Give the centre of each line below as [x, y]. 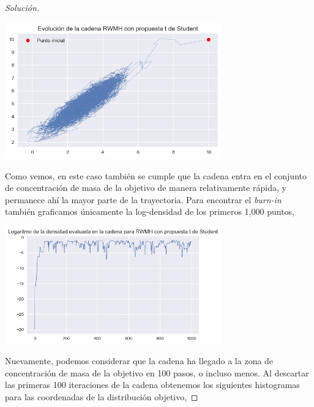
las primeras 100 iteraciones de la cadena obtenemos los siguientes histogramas [152, 385]
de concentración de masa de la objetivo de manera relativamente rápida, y [146, 188]
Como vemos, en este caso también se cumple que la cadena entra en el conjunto [156, 175]
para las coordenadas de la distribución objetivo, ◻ [102, 396]
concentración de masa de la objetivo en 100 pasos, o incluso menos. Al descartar [157, 372]
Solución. [22, 7]
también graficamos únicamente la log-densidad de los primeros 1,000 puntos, [150, 211]
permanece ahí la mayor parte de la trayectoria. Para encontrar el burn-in [143, 199]
